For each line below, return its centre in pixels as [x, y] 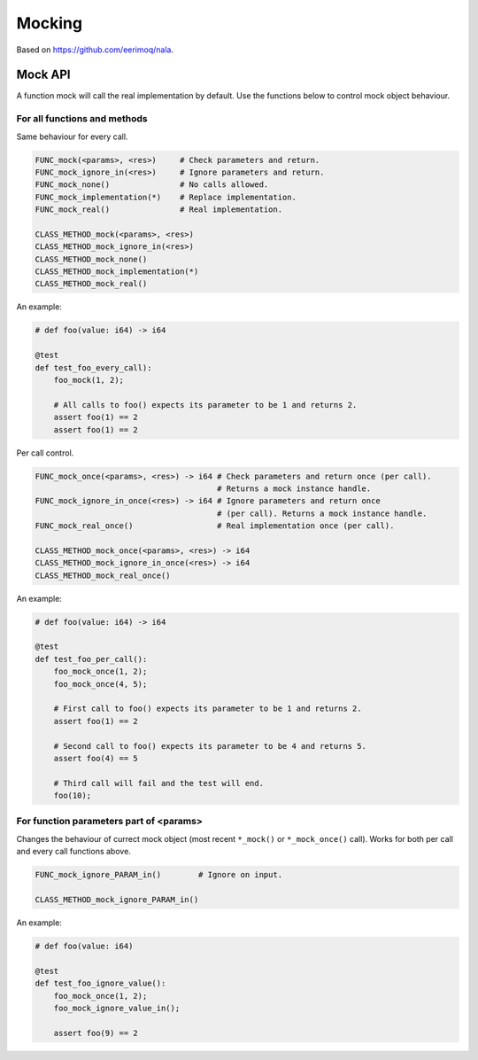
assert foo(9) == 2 [96, 1033]
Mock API [43, 75]
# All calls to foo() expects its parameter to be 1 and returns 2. [205, 405]
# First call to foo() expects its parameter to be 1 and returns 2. [208, 709]
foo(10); [73, 796]
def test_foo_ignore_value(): [100, 983]
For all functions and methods [82, 119]
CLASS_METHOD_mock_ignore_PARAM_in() [117, 900]
